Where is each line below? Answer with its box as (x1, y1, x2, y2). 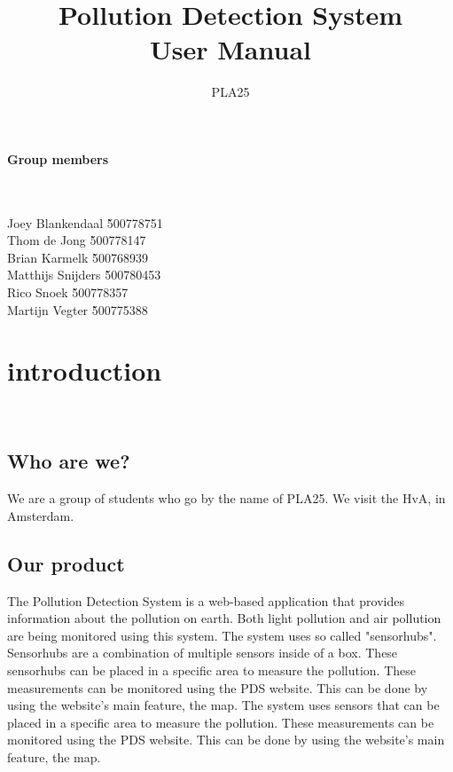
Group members (7, 149, 109, 168)
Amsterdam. (7, 506, 74, 524)
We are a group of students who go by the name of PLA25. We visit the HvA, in (7, 489, 446, 508)
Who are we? (7, 447, 130, 475)
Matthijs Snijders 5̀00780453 (7, 265, 161, 284)
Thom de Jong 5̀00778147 (7, 231, 146, 249)
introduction (7, 352, 162, 389)
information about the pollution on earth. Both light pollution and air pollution (7, 609, 441, 627)
